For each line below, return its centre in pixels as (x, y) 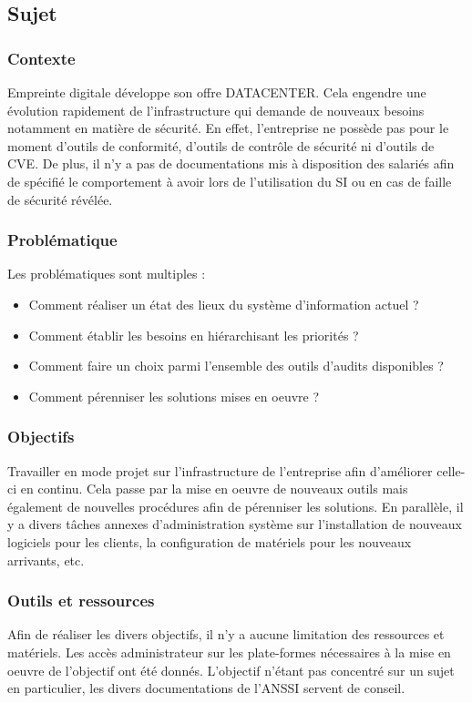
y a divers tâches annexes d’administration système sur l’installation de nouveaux (235, 524)
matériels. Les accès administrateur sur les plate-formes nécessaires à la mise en (229, 652)
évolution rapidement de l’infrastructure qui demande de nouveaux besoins (216, 110)
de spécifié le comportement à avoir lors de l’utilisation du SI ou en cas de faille (230, 181)
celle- (451, 470)
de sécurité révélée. (60, 199)
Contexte (41, 58)
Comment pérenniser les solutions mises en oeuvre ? (174, 396)
